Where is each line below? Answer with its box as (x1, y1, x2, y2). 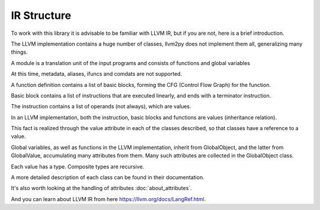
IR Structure (11, 9, 71, 22)
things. (11, 49, 28, 56)
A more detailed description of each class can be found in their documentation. (11, 174, 204, 181)
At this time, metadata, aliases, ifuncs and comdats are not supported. (11, 70, 183, 77)
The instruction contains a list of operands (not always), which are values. (11, 103, 192, 110)
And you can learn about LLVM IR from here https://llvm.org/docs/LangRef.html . (11, 195, 206, 202)
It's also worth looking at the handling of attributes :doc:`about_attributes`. (11, 185, 192, 192)
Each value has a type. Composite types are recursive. (11, 163, 145, 170)
